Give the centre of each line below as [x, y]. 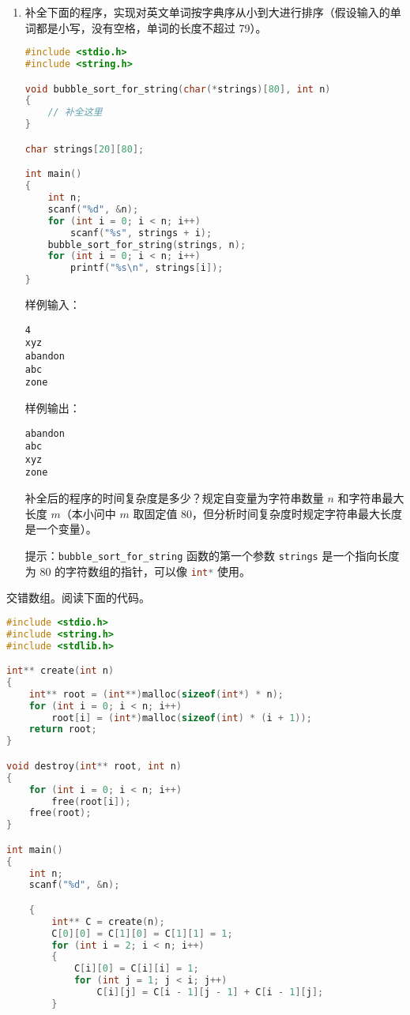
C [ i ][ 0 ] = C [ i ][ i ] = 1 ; [136, 969]
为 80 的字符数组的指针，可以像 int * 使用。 [138, 571]
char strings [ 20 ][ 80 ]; [85, 149]
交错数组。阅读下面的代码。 [78, 598]
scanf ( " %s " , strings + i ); [141, 233]
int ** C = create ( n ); [108, 921]
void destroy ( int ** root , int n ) [94, 766]
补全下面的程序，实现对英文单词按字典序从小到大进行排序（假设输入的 [207, 12]
